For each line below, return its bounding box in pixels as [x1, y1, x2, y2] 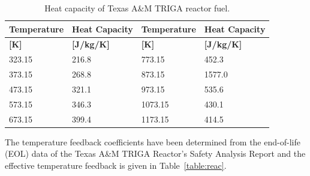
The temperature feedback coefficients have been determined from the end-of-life [5, 135, 300, 148]
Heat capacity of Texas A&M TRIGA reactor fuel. [44, 2, 230, 14]
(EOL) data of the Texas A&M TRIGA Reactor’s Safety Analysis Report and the [5, 147, 306, 160]
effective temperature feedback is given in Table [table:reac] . [5, 159, 227, 171]
